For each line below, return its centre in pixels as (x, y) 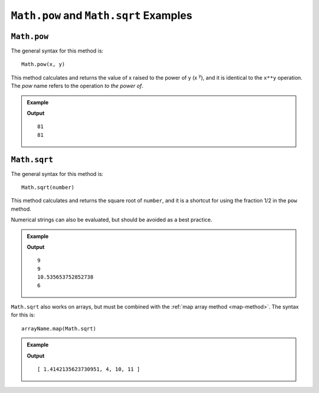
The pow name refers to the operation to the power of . (77, 86)
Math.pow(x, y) (43, 64)
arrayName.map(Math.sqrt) (59, 328)
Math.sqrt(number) (48, 188)
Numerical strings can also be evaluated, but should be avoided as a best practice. (112, 220)
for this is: (23, 315)
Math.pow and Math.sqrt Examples (102, 15)
